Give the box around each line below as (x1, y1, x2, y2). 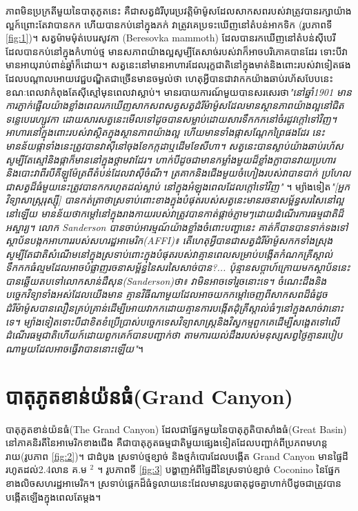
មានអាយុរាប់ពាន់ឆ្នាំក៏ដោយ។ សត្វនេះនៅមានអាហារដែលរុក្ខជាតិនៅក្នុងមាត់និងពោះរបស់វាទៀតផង (6, 57, 351, 72)
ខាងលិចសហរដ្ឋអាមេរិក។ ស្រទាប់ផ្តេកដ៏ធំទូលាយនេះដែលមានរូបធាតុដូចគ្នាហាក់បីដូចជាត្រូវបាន (6, 475, 341, 490)
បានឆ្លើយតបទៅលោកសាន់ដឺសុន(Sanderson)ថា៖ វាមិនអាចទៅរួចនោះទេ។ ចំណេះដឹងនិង (6, 273, 327, 288)
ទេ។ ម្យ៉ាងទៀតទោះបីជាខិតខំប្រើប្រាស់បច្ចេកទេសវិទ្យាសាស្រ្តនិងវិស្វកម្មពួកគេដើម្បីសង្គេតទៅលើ (6, 314, 339, 328)
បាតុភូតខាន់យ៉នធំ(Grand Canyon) (6, 381, 293, 410)
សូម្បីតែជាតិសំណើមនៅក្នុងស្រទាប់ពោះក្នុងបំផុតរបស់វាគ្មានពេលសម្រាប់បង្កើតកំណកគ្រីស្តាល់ (6, 246, 333, 261)
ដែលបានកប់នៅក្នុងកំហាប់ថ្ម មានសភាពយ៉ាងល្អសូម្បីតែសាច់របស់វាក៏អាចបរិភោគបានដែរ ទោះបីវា (6, 43, 348, 58)
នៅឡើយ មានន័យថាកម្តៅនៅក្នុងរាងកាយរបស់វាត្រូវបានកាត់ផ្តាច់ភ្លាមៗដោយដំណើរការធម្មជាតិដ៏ (6, 206, 344, 220)
